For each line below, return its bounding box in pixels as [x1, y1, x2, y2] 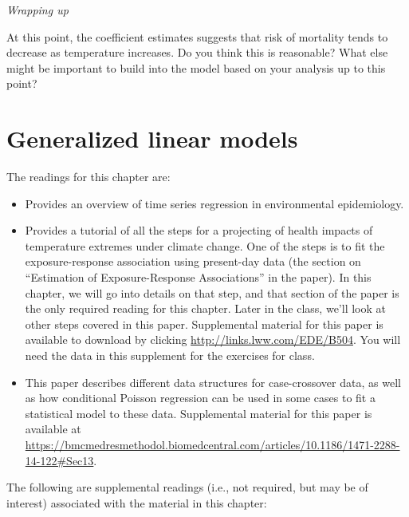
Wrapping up [6, 2, 69, 18]
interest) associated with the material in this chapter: [6, 494, 267, 511]
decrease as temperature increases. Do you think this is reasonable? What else [6, 44, 388, 61]
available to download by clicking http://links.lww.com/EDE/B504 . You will [25, 331, 401, 348]
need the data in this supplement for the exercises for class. [25, 347, 315, 364]
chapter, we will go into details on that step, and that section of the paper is [25, 284, 399, 301]
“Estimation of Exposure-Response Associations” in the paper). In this [25, 269, 372, 286]
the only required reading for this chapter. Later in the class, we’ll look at [25, 300, 386, 317]
